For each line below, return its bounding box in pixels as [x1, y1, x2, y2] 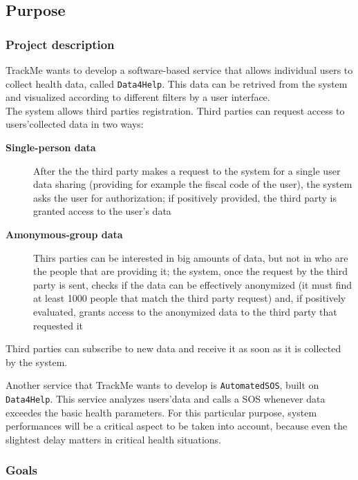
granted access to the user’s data [33, 204, 171, 218]
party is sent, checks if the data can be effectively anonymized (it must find [33, 277, 352, 291]
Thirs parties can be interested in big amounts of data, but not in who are [33, 250, 348, 265]
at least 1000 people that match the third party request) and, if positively [33, 291, 346, 305]
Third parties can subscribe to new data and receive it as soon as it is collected [6, 341, 341, 356]
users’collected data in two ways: [6, 117, 144, 131]
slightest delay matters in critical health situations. [6, 432, 221, 446]
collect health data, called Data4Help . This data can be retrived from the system [6, 76, 348, 90]
